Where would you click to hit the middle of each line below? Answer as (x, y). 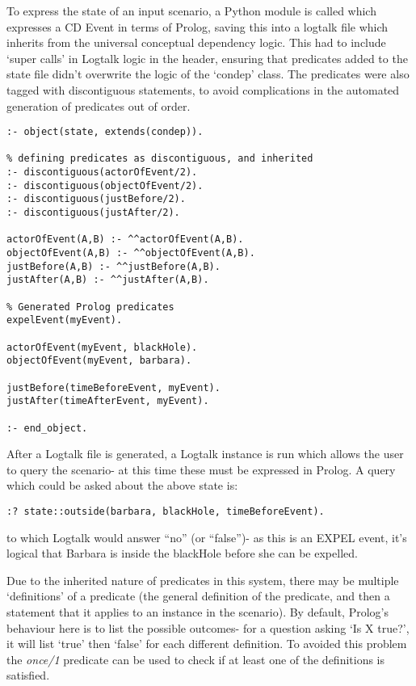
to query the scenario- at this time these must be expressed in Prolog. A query (201, 469)
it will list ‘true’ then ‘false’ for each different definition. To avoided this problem (207, 644)
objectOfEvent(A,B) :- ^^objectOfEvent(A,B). (131, 253)
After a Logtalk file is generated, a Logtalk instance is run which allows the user (205, 454)
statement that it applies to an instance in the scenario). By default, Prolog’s (197, 612)
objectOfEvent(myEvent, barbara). (99, 361)
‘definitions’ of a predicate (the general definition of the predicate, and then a (198, 596)
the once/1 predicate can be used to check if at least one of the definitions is (196, 659)
